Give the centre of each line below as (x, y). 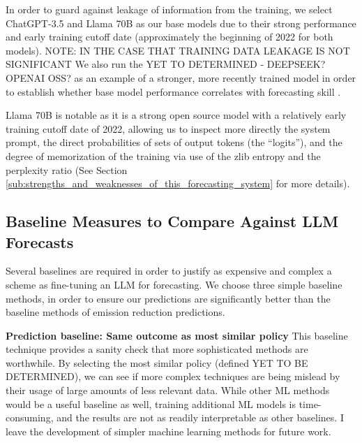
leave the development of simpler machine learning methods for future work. (168, 431)
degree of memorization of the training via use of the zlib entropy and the (163, 155)
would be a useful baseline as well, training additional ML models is (151, 404)
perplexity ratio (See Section (67, 169)
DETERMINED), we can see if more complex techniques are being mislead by (173, 376)
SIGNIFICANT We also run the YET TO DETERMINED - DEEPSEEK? (166, 64)
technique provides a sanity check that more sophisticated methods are (157, 349)
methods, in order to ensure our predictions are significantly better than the (168, 298)
